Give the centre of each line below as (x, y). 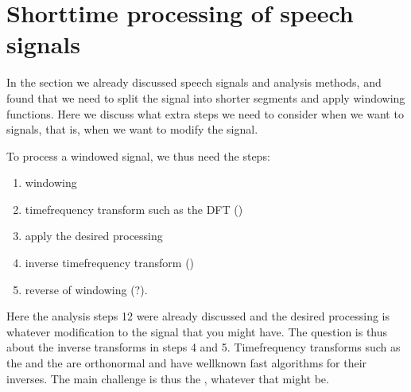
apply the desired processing (94, 236)
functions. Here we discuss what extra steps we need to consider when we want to (205, 113)
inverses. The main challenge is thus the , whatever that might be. (168, 378)
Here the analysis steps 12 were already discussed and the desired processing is (198, 316)
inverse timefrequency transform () (110, 263)
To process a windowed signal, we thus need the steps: (138, 155)
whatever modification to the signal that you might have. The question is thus (197, 331)
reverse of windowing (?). (86, 289)
